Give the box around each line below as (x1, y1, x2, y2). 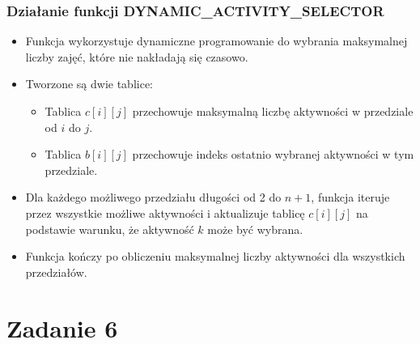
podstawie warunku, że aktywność (25, 220, 194, 237)
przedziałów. (25, 263, 87, 280)
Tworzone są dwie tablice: (25, 75, 154, 92)
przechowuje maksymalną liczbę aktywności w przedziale (132, 103, 414, 119)
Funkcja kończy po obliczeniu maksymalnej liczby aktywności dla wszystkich (25, 248, 405, 265)
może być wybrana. (207, 220, 303, 237)
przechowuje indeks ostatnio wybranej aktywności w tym (132, 146, 414, 163)
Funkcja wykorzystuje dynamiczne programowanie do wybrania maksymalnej (25, 32, 408, 49)
